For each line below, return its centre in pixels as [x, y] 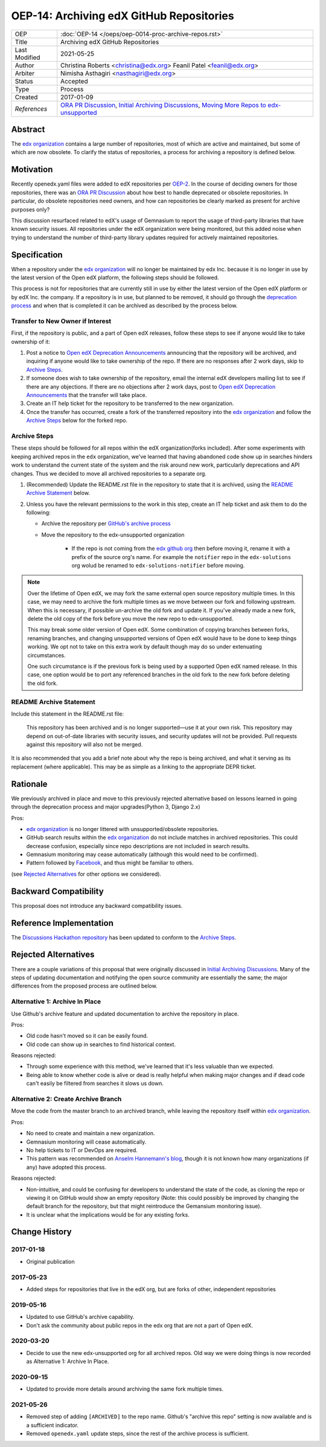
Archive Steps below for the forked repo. [77, 421]
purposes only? [30, 209]
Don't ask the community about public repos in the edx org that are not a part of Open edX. [140, 1325]
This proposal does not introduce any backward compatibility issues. [97, 905]
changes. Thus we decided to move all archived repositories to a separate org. [109, 473]
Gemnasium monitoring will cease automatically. [86, 1142]
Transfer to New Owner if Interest [61, 321]
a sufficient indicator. [52, 1425]
